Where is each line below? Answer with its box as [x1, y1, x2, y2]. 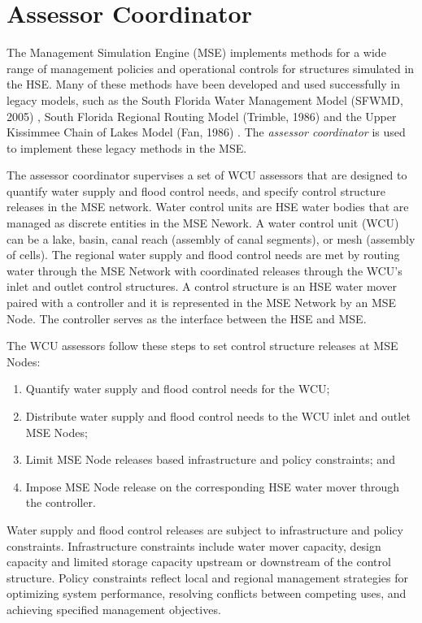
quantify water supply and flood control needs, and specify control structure [7, 182, 386, 199]
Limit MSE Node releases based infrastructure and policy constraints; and [25, 451, 395, 468]
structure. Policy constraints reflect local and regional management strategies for [7, 569, 408, 586]
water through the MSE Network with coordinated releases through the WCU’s [7, 262, 402, 279]
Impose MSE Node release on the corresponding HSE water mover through [25, 478, 400, 495]
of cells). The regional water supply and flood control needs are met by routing [7, 246, 400, 263]
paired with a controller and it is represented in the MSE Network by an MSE [7, 294, 397, 311]
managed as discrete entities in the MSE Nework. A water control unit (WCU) [7, 214, 399, 231]
